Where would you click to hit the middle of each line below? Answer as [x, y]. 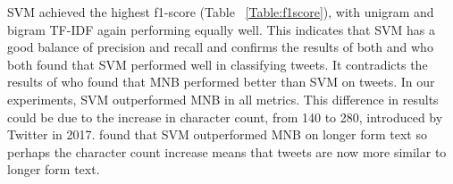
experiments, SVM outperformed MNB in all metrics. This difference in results [223, 99]
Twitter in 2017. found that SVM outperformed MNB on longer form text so [217, 134]
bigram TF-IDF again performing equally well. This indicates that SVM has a [221, 29]
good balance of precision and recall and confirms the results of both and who [220, 47]
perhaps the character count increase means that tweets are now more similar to [227, 151]
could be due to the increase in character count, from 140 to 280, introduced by [225, 117]
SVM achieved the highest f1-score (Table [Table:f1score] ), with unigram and [221, 12]
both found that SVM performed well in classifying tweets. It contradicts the [218, 64]
